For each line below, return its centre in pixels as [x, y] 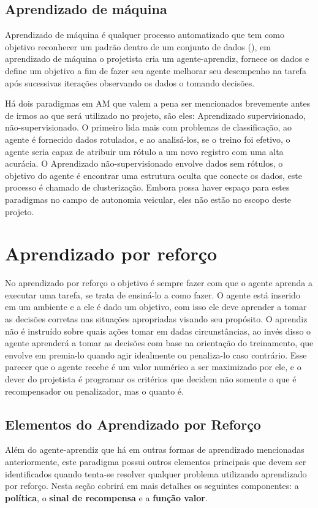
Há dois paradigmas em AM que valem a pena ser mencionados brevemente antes [158, 103]
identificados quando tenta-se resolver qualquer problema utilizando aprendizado [156, 473]
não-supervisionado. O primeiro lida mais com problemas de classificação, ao [149, 127]
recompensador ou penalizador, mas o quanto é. [94, 391]
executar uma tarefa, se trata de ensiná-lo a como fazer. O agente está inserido [153, 294]
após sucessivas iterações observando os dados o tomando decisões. [130, 82]
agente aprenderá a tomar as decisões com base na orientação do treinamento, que [159, 343]
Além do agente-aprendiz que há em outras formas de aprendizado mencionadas [155, 449]
